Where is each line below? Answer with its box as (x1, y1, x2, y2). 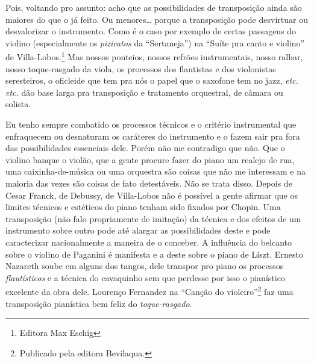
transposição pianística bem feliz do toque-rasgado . (5, 297, 192, 309)
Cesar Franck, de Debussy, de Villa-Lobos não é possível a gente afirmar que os (5, 188, 298, 201)
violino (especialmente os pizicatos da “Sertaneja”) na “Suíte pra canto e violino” (5, 36, 305, 49)
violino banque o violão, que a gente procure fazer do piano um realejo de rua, (5, 153, 295, 166)
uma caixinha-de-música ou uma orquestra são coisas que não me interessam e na (5, 165, 306, 178)
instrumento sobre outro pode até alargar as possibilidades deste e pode (5, 224, 271, 237)
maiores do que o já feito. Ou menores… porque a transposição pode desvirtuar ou (5, 13, 308, 25)
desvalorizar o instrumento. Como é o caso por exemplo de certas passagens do (5, 25, 297, 37)
